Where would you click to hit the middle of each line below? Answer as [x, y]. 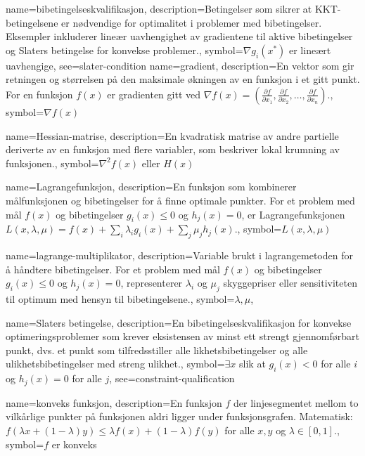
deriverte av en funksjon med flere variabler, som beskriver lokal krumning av [173, 149]
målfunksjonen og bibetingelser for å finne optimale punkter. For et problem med [180, 200]
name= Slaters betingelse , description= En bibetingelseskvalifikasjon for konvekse [179, 322]
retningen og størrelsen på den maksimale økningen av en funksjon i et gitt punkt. [183, 79]
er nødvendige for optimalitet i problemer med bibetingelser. [192, 22]
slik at [252, 364]
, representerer [152, 283]
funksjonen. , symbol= [52, 163]
